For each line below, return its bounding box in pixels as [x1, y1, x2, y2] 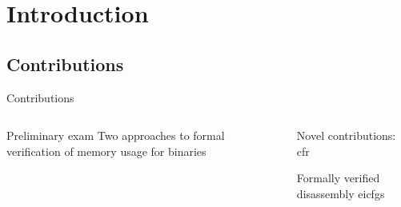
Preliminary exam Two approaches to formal [6, 127, 225, 144]
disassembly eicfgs [296, 185, 385, 201]
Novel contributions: [296, 127, 396, 144]
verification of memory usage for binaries [6, 142, 207, 159]
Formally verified [296, 169, 380, 186]
